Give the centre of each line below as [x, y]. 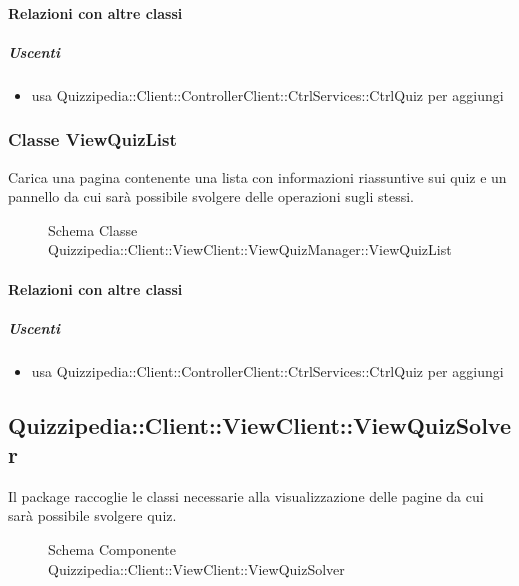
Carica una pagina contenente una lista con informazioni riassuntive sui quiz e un [257, 176]
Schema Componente [112, 549]
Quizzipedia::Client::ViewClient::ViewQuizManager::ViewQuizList [250, 249]
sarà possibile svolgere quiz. [92, 515]
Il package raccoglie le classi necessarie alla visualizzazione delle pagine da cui [246, 495]
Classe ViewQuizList [92, 139]
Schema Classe [93, 229]
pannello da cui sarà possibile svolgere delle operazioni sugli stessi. [211, 196]
